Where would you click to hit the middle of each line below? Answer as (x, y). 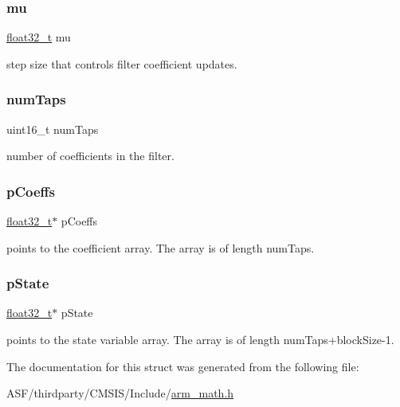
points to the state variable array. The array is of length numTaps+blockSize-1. (200, 340)
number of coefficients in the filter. (90, 156)
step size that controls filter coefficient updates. (122, 63)
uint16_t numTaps (53, 129)
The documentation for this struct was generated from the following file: (183, 366)
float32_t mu (39, 37)
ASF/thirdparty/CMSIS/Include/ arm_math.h (120, 393)
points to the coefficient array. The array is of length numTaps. (161, 247)
